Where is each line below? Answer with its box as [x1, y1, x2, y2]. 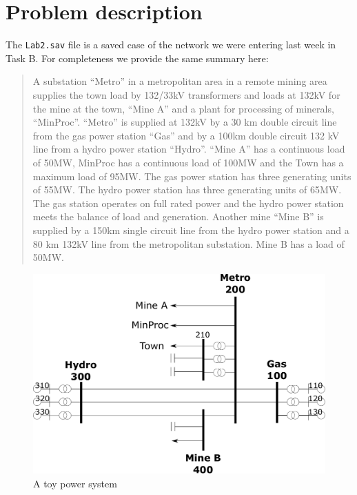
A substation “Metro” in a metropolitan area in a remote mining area [32, 74, 327, 88]
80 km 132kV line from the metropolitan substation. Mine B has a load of [32, 236, 345, 251]
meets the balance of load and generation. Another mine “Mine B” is [32, 209, 324, 224]
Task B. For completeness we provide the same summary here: [6, 50, 269, 65]
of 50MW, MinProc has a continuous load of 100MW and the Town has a [32, 155, 344, 169]
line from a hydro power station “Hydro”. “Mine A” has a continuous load [32, 142, 345, 156]
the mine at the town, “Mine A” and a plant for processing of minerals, [32, 101, 334, 115]
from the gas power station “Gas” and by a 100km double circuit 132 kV [32, 128, 340, 142]
